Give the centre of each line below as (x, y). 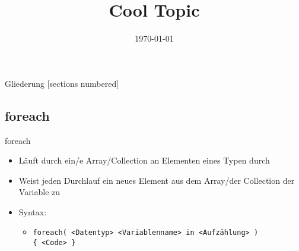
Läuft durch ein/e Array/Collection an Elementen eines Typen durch (144, 160)
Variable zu (39, 192)
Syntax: (33, 211)
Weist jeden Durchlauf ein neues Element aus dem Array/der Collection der (157, 180)
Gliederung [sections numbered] (62, 83)
